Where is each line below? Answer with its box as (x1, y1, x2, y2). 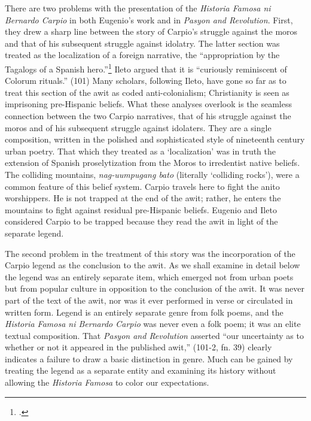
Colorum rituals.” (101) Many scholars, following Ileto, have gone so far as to (5, 74, 286, 87)
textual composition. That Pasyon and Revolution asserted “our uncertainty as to (5, 329, 304, 341)
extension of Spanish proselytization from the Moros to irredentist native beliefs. (5, 156, 300, 169)
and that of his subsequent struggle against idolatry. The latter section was (5, 37, 280, 49)
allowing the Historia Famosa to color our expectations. (5, 376, 209, 389)
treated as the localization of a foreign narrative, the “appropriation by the (5, 49, 280, 61)
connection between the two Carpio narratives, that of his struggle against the (5, 110, 291, 122)
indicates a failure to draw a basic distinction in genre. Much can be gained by (5, 352, 293, 365)
